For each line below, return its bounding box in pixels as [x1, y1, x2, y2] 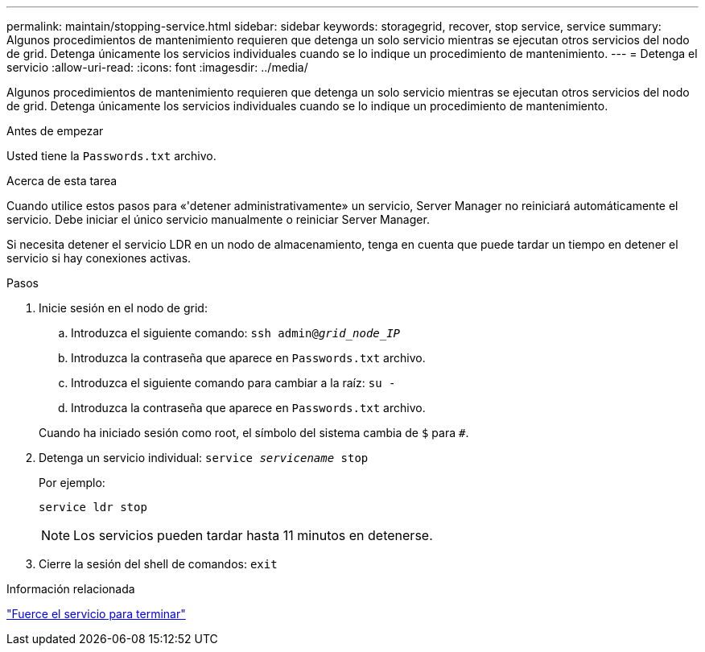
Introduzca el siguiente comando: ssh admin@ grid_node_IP [71, 326, 401, 340]
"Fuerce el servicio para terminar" [6, 607, 186, 621]
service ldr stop [39, 501, 147, 514]
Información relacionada [6, 582, 135, 596]
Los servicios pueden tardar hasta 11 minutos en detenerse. [73, 527, 433, 543]
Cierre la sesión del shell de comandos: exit [39, 557, 278, 571]
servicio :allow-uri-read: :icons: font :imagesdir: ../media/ [6, 60, 308, 74]
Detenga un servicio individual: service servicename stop [39, 451, 369, 464]
